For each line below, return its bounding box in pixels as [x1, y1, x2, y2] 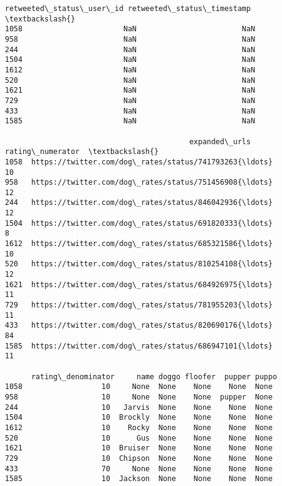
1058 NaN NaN [5, 25, 256, 34]
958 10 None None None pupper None [5, 392, 273, 401]
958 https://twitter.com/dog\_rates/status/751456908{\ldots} [5, 178, 273, 187]
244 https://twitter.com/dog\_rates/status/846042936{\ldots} [5, 198, 273, 207]
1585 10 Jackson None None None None [5, 474, 273, 484]
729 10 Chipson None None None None [5, 453, 273, 463]
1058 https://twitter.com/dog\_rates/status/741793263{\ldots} [5, 157, 273, 166]
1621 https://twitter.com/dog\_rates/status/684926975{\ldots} [5, 280, 273, 289]
